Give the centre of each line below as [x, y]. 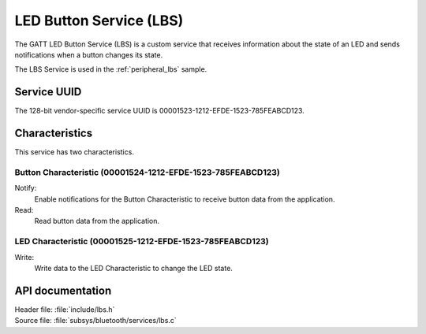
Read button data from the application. [97, 221]
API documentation [63, 290]
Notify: [26, 188]
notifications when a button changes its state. [89, 54]
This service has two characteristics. [74, 152]
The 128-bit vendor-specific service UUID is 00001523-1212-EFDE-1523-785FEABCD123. [160, 111]
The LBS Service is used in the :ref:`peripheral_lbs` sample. [111, 69]
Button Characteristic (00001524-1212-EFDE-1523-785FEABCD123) [147, 172]
